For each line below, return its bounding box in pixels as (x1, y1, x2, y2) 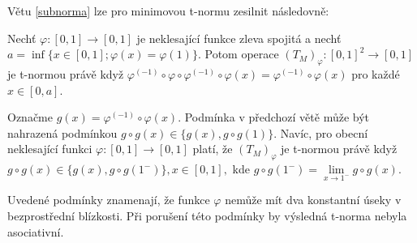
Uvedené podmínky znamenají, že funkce (7, 191, 210, 208)
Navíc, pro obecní (280, 124, 368, 141)
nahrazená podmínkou (7, 124, 118, 141)
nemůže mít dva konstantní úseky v (225, 191, 402, 208)
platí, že (192, 140, 233, 157)
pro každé (351, 65, 400, 82)
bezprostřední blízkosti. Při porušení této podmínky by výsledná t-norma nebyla (7, 207, 407, 224)
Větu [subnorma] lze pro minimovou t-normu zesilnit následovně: (7, 2, 329, 19)
